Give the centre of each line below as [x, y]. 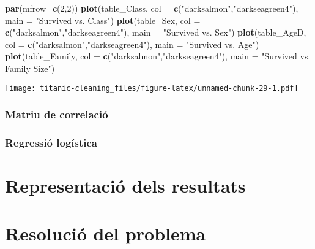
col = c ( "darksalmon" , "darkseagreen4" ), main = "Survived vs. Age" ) [132, 44]
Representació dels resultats [125, 186]
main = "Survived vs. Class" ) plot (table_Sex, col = [103, 20]
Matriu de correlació [57, 114]
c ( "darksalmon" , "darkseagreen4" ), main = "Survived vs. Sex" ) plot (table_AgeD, [156, 32]
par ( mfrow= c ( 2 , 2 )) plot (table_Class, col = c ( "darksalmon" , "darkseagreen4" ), [152, 8]
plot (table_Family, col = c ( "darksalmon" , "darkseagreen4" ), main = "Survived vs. [158, 56]
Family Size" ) [30, 68]
